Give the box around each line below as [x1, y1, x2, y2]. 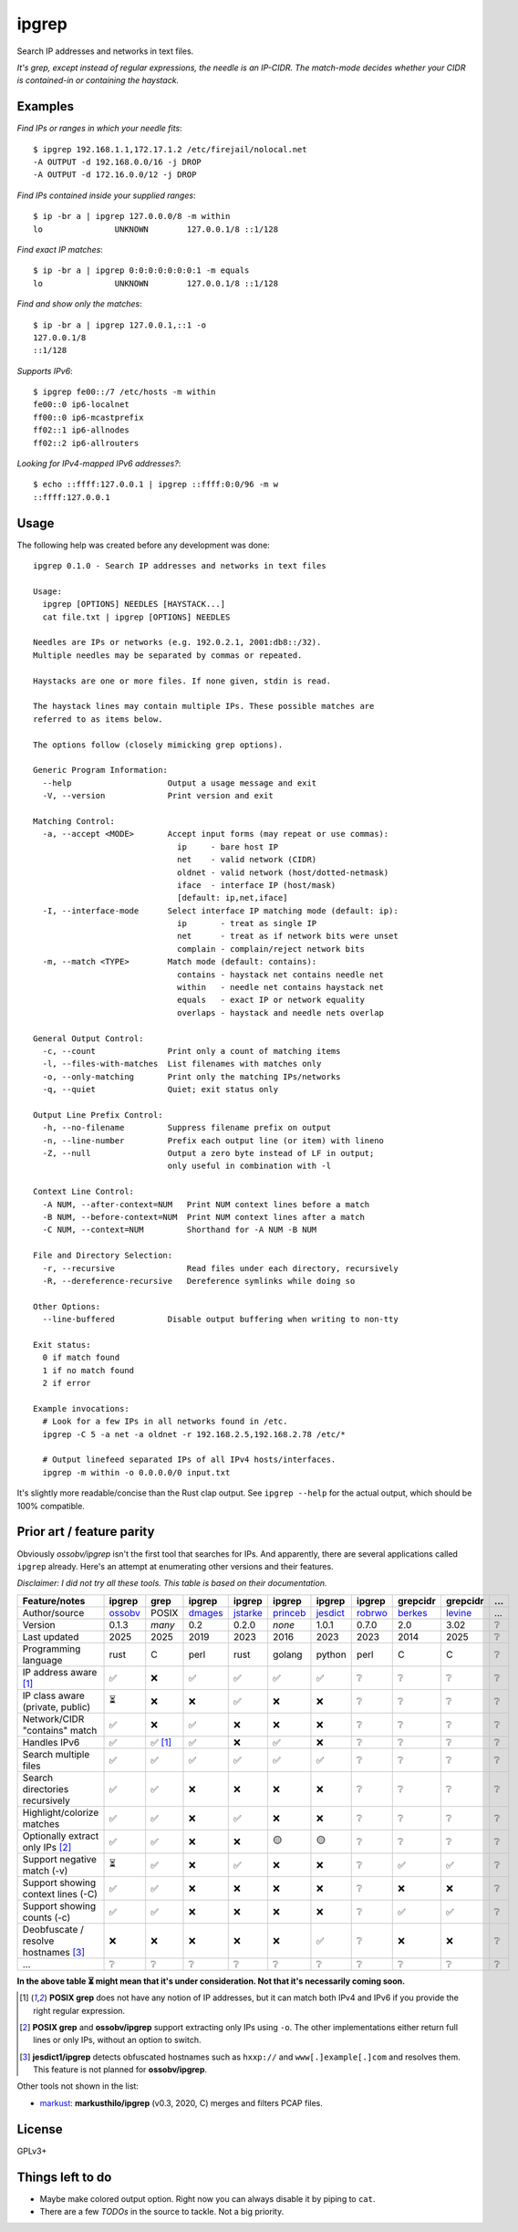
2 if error [42, 1378, 91, 1389]
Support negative [22, 1852, 98, 1865]
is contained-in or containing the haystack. [16, 75, 180, 86]
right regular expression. [33, 2005, 126, 2016]
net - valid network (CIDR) [176, 854, 317, 865]
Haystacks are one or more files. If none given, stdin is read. [33, 675, 332, 686]
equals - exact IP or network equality [176, 995, 365, 1006]
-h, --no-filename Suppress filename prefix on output [42, 1122, 332, 1133]
